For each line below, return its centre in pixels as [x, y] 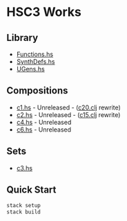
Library [22, 38]
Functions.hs [35, 54]
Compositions [37, 91]
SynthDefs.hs [36, 62]
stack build [23, 212]
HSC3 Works [44, 12]
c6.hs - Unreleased [44, 130]
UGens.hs [31, 69]
